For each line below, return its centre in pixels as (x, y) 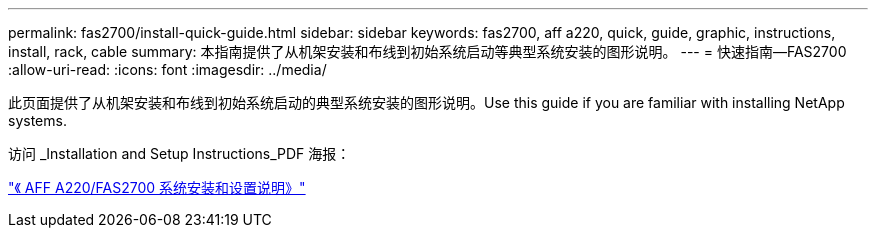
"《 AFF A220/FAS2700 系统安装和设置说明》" (157, 187)
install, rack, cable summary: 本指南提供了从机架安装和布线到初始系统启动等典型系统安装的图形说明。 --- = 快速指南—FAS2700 (427, 51)
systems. (37, 120)
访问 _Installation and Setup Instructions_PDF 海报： (179, 153)
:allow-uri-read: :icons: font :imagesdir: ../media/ (167, 69)
